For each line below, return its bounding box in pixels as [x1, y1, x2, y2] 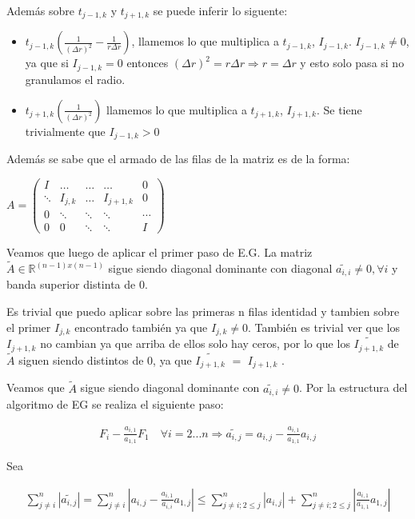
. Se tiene [316, 101, 362, 118]
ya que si [25, 54, 69, 71]
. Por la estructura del [299, 379, 408, 396]
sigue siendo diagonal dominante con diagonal [108, 260, 333, 277]
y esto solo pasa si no [300, 54, 405, 71]
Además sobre [6, 2, 74, 18]
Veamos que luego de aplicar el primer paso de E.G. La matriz [6, 244, 313, 261]
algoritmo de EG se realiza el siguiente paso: [6, 396, 224, 413]
